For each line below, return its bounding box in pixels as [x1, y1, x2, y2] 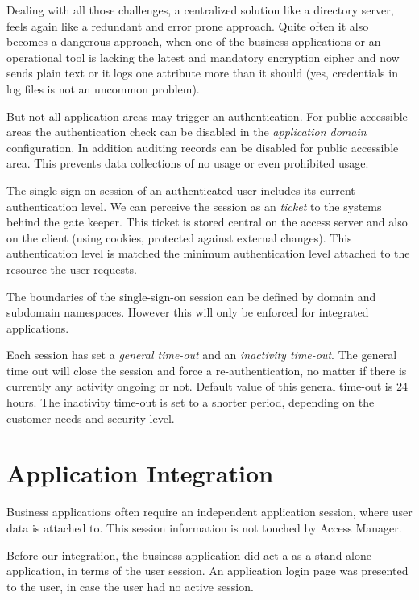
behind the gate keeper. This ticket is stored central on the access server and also [6, 213, 408, 230]
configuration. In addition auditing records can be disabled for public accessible [6, 139, 399, 155]
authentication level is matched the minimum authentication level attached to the [6, 245, 410, 262]
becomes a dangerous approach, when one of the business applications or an [6, 33, 381, 50]
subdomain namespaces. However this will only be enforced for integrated [6, 304, 369, 321]
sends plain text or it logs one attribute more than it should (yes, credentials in [6, 64, 398, 81]
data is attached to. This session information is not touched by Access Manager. [6, 519, 402, 536]
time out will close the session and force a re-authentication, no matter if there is [6, 362, 407, 379]
